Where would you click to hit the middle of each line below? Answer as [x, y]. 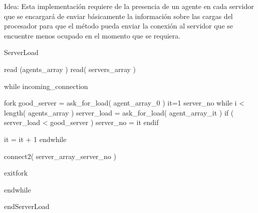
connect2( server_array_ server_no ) [60, 156]
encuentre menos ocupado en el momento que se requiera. [92, 35]
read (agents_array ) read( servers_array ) [70, 69]
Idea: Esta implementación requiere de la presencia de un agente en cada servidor [129, 6]
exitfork [16, 173]
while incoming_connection [46, 86]
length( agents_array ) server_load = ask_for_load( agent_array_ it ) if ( [119, 112]
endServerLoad [27, 206]
